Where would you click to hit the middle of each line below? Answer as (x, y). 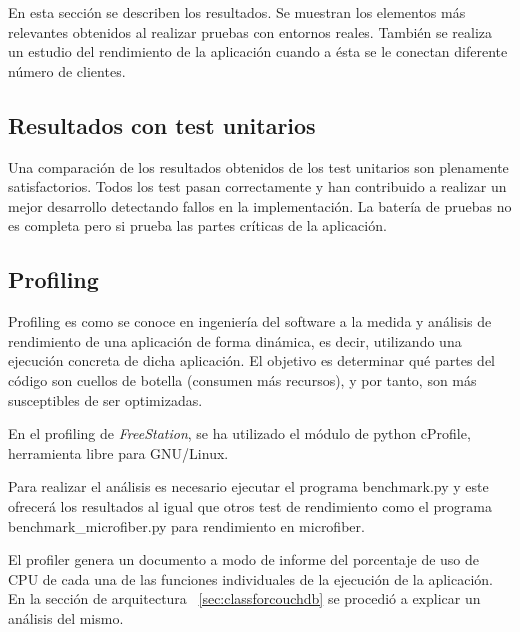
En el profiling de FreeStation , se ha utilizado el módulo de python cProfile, (239, 433)
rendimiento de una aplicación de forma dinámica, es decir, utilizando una (235, 340)
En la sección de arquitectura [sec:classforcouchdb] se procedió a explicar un (244, 598)
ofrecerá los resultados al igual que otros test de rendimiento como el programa (250, 505)
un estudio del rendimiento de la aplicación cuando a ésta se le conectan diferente (258, 51)
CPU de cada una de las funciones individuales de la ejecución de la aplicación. (250, 578)
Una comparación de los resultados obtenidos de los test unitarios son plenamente (258, 166)
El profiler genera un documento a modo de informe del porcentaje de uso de (244, 559)
